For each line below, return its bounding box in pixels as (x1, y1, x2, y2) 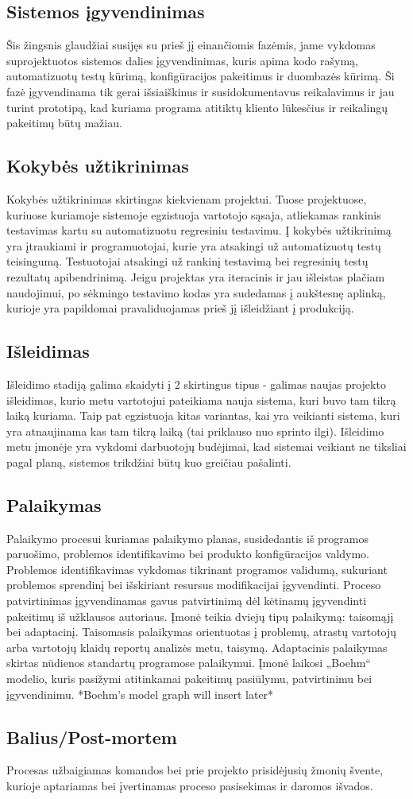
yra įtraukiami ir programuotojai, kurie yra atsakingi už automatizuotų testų (6, 237, 381, 254)
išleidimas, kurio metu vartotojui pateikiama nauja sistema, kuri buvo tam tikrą (6, 391, 396, 408)
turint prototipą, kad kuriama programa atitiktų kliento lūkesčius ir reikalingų (6, 99, 388, 115)
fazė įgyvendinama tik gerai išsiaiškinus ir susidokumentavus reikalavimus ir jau (6, 83, 395, 99)
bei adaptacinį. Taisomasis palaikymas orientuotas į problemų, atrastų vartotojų (6, 623, 397, 640)
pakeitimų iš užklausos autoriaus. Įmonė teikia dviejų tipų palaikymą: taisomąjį (6, 607, 394, 624)
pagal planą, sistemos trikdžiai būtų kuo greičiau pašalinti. (6, 453, 291, 470)
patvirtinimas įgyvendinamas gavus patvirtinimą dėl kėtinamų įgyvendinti (6, 592, 367, 609)
